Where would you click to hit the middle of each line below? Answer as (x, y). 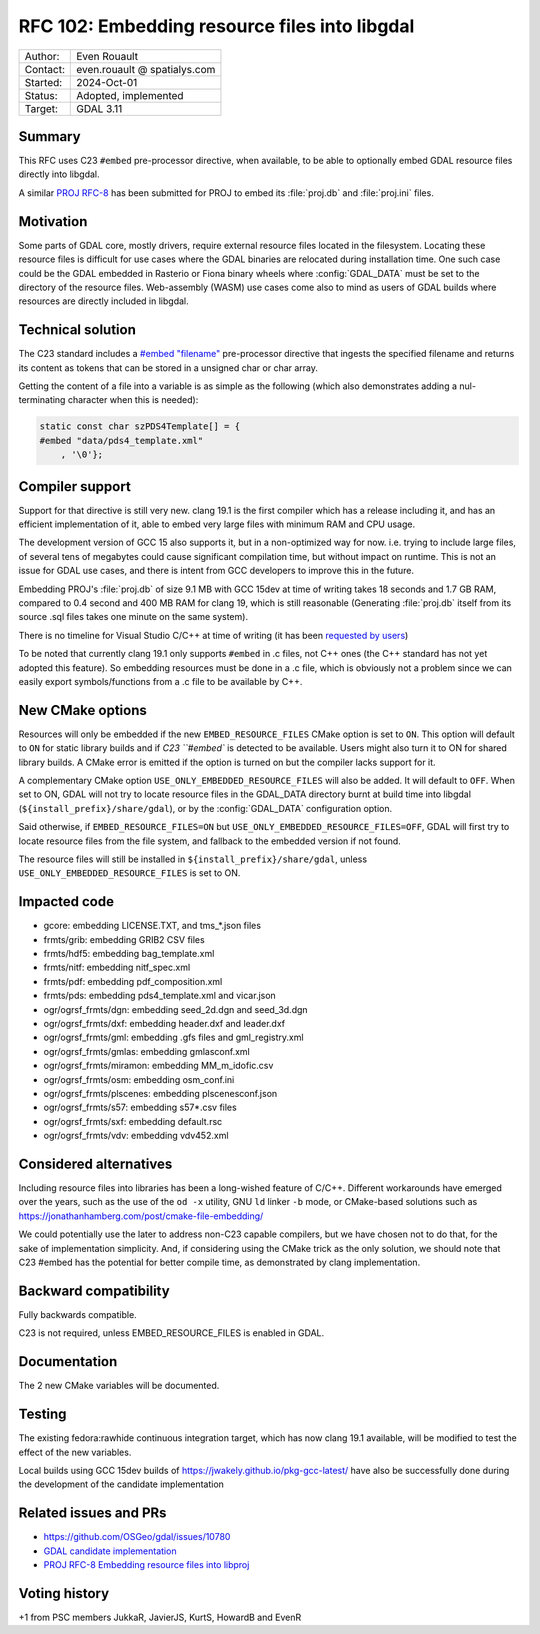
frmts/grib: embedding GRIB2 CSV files (124, 939)
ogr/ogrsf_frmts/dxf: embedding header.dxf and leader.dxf (164, 1024)
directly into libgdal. (59, 174)
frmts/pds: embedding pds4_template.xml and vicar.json (160, 996)
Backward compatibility (94, 1290)
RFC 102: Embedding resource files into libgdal (216, 26)
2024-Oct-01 (107, 82)
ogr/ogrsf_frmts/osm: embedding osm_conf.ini (139, 1079)
